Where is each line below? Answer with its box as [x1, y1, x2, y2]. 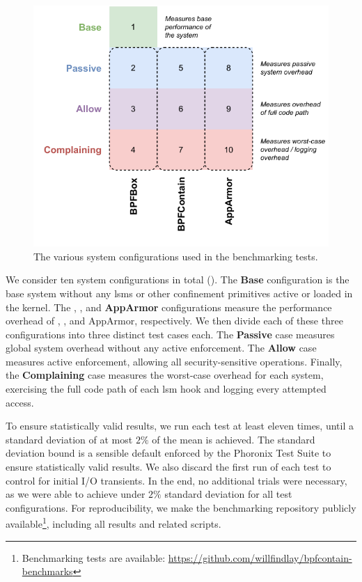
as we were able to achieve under [6, 487, 145, 501]
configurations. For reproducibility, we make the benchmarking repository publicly [6, 500, 356, 514]
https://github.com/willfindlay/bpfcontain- [168, 550, 352, 565]
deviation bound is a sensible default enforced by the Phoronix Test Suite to [6, 446, 331, 460]
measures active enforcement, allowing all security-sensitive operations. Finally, [6, 354, 343, 368]
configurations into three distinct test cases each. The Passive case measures [6, 327, 335, 341]
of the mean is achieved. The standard [152, 432, 315, 446]
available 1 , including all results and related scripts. [6, 514, 221, 531]
